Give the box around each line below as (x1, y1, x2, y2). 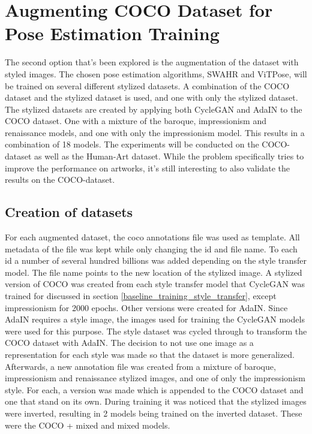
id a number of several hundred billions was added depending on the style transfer (5, 254, 307, 267)
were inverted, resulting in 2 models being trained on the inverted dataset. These (5, 406, 302, 419)
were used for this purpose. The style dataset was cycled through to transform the (5, 324, 307, 337)
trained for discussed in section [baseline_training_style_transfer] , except (5, 290, 277, 302)
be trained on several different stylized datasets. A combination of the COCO (5, 79, 290, 92)
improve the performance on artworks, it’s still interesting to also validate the (5, 161, 290, 174)
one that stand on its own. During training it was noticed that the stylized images (5, 395, 307, 408)
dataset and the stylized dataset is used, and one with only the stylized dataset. (5, 91, 298, 104)
